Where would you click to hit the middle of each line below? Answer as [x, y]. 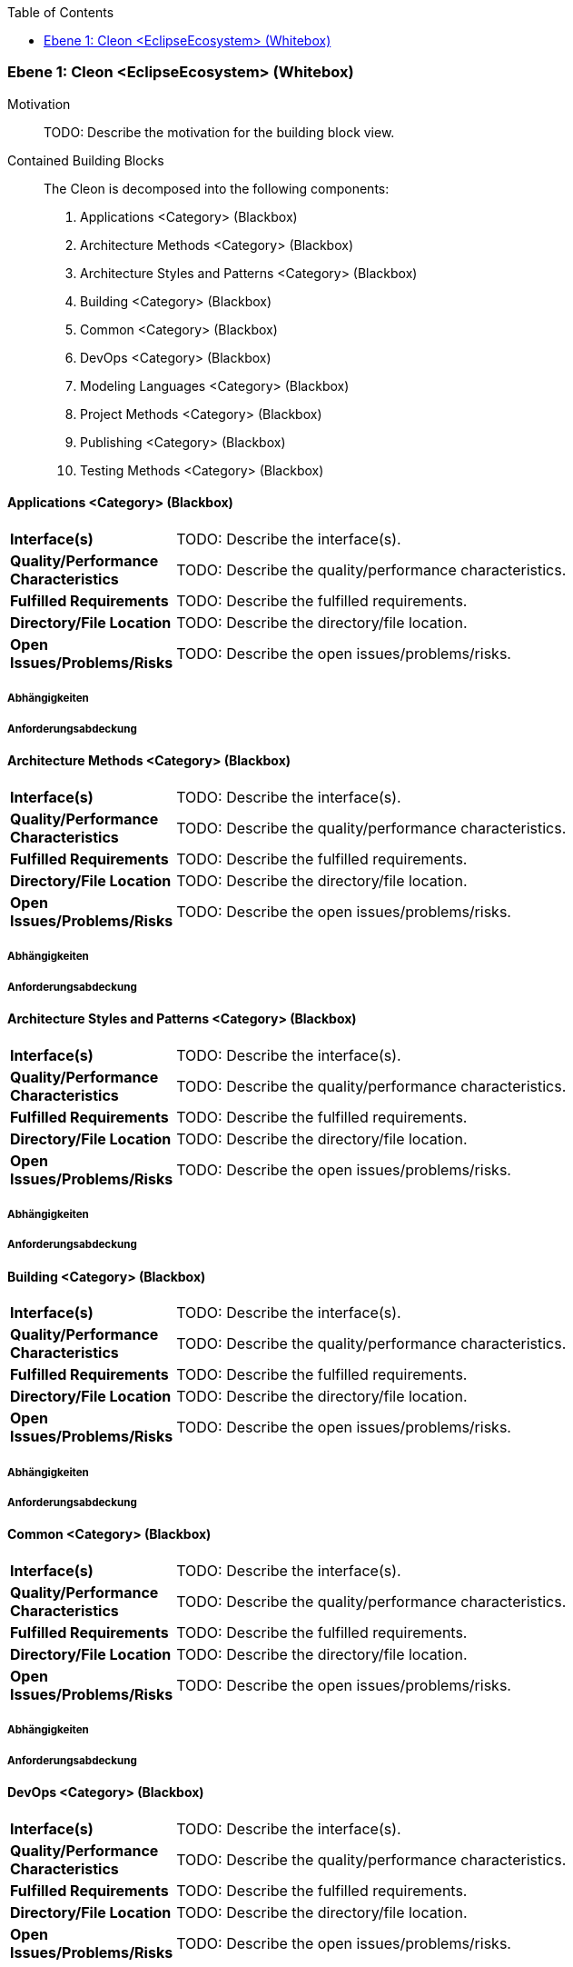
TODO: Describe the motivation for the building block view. [219, 132]
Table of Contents [61, 12]
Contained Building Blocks [86, 160]
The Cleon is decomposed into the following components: [217, 188]
